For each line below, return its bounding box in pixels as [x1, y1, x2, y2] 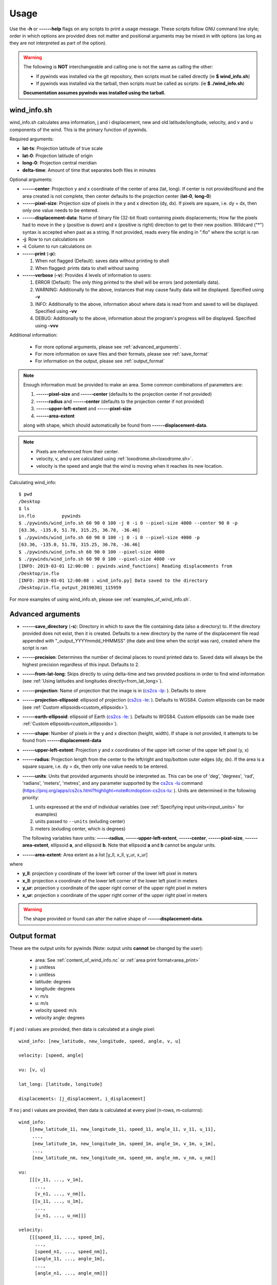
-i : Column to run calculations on [22, 243, 92, 249]
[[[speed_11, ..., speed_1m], [29, 1234, 105, 1240]
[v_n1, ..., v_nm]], [34, 1191, 87, 1197]
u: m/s [35, 1000, 49, 1006]
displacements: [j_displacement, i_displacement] [18, 1095, 146, 1102]
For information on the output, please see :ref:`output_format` [35, 358, 165, 364]
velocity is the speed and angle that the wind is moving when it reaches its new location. [36, 463, 223, 469]
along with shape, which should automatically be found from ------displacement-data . [23, 422, 208, 429]
